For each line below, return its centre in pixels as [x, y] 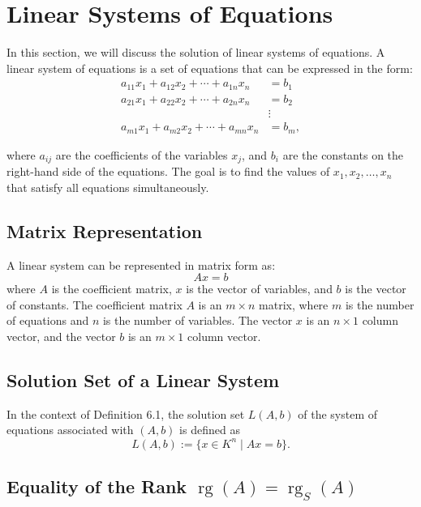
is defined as [210, 430]
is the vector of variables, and [259, 289]
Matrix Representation [105, 230]
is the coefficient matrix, [112, 289]
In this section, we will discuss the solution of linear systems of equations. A [196, 52]
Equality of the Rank [97, 486]
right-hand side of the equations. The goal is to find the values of [168, 171]
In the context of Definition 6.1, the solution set [126, 413]
